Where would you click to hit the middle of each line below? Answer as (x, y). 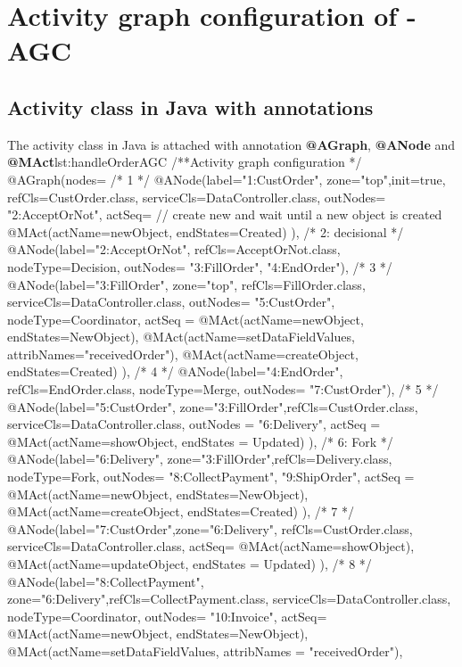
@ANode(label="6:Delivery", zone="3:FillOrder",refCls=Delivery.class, (200, 459)
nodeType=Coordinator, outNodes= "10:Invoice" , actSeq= (167, 616)
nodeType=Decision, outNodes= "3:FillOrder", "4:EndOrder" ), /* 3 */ (200, 266)
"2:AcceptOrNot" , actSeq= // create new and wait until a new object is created (225, 214)
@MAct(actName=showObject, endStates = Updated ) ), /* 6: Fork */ (200, 441)
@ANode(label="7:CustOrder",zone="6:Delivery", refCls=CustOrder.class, (210, 528)
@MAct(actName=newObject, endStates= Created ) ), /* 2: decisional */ (206, 231)
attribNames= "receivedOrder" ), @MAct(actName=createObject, (183, 354)
